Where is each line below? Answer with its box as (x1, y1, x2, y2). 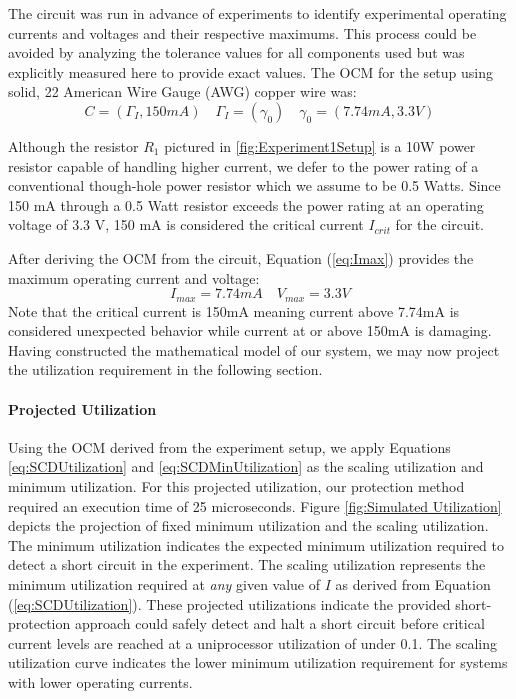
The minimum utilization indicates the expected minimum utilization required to (8, 534, 505, 555)
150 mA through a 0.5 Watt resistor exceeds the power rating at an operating (8, 194, 484, 215)
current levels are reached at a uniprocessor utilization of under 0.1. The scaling (8, 632, 498, 653)
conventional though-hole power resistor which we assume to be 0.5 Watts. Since (8, 175, 501, 196)
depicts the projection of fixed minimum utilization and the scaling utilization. (8, 515, 489, 536)
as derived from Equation (335, 573, 491, 594)
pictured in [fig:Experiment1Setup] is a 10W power (164, 135, 476, 156)
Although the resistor (8, 135, 139, 156)
